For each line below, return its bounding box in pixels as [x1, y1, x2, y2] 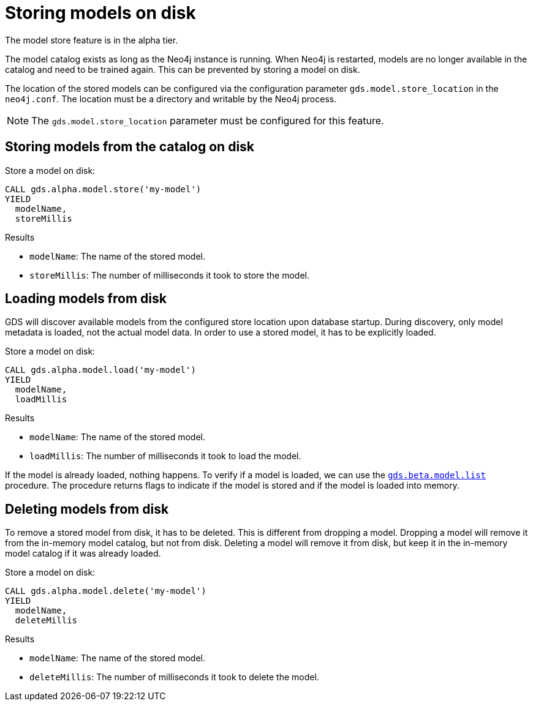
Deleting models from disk [5, 501, 169, 517]
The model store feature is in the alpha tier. [5, 34, 178, 45]
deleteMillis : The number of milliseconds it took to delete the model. [29, 672, 319, 683]
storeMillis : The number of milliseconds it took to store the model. [29, 269, 309, 280]
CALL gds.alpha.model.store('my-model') [5, 184, 202, 194]
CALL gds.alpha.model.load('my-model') [5, 365, 196, 375]
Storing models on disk [5, 2, 196, 23]
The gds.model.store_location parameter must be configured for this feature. [31, 114, 384, 127]
